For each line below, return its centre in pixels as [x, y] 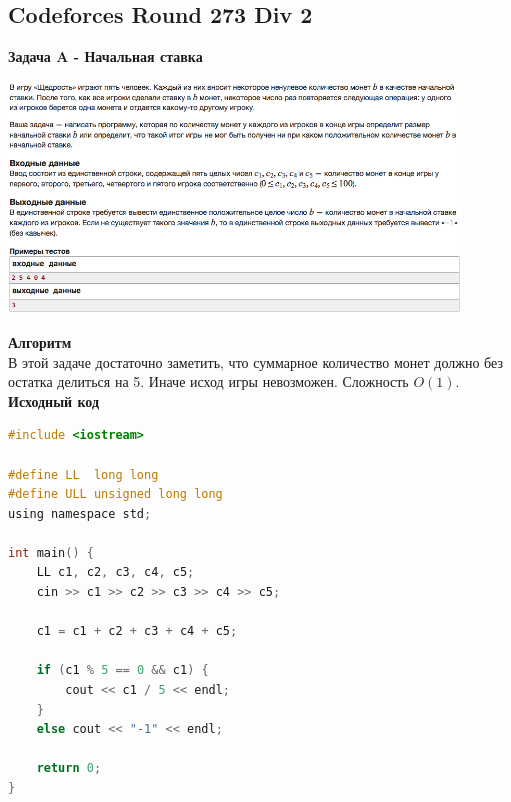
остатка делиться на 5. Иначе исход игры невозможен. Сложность [208, 381]
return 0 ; [69, 768]
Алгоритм [40, 341]
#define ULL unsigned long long [115, 494]
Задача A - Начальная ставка [105, 56]
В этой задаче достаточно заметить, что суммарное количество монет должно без [255, 361]
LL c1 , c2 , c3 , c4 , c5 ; [115, 572]
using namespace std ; [80, 513]
